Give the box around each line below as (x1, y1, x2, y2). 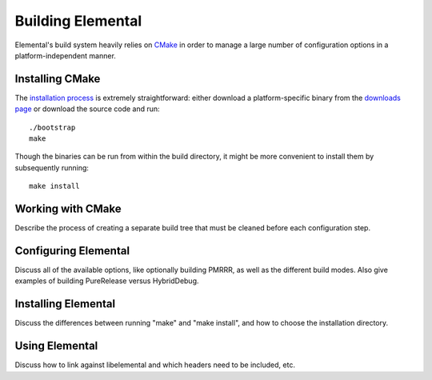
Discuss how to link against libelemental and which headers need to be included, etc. (14, 360, 296, 370)
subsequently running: (14, 162, 90, 172)
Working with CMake (14, 202, 122, 215)
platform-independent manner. (14, 50, 116, 60)
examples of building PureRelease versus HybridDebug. (14, 276, 199, 286)
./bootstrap (29, 122, 76, 132)
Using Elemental (14, 339, 98, 353)
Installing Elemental (14, 297, 116, 311)
